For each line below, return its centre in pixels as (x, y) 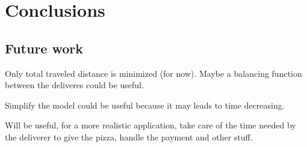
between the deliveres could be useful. (74, 85)
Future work (44, 48)
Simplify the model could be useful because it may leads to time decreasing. (145, 105)
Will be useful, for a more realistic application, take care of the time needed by (150, 125)
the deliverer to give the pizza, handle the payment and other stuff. (129, 136)
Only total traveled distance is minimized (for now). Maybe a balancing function (153, 73)
